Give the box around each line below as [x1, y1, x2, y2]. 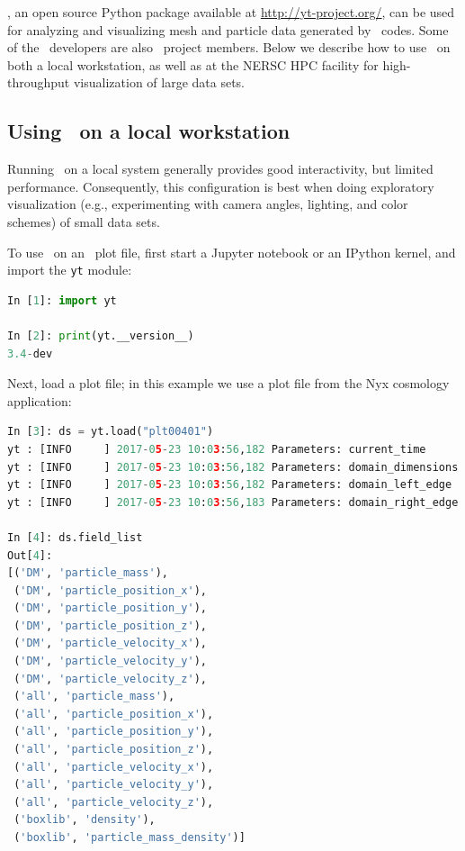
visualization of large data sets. [73, 73, 246, 92]
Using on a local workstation [7, 117, 291, 145]
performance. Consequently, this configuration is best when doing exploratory [7, 177, 434, 195]
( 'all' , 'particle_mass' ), [13, 690, 175, 703]
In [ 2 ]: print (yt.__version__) [7, 329, 194, 342]
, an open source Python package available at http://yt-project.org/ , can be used [7, 3, 455, 21]
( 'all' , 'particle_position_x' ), [13, 707, 214, 720]
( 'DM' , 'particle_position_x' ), [13, 584, 207, 597]
